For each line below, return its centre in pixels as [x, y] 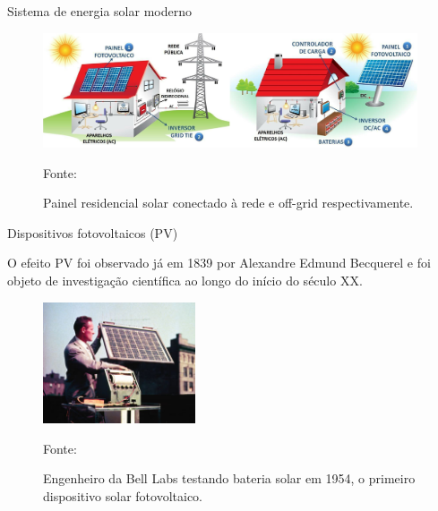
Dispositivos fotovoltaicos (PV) [93, 232]
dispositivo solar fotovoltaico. [123, 496]
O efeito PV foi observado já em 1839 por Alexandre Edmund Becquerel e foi [219, 263]
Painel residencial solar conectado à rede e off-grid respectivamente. [228, 203]
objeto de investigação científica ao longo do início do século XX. [185, 281]
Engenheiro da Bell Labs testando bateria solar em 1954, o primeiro [229, 478]
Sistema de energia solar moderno [99, 11]
